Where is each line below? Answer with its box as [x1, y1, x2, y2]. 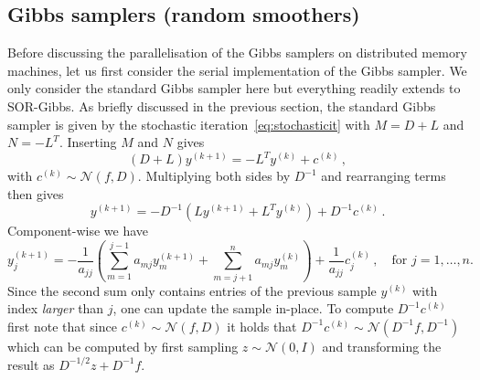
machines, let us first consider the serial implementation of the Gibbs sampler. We [7, 60, 467, 79]
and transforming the [322, 336, 442, 355]
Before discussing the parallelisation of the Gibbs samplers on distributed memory [7, 43, 467, 62]
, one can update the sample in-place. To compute [112, 299, 394, 318]
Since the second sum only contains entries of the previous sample [7, 280, 377, 300]
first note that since [7, 316, 117, 335]
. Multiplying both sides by [137, 166, 291, 185]
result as [7, 354, 55, 374]
